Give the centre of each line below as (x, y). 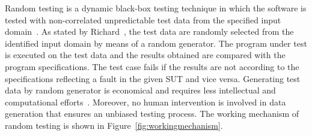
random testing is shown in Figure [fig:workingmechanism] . (114, 125)
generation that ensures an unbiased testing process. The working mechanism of (152, 114)
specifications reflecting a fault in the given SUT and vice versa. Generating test (153, 78)
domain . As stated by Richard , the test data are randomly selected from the (149, 31)
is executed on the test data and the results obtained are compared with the (145, 55)
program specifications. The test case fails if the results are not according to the (152, 66)
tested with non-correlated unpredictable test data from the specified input (143, 19)
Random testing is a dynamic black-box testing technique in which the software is (156, 8)
